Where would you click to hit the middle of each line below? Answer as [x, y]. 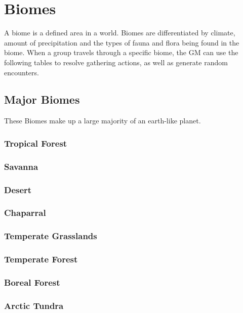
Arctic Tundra [34, 305]
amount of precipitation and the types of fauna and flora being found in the [122, 42]
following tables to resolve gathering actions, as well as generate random [116, 62]
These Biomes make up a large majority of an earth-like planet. [103, 121]
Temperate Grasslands [51, 236]
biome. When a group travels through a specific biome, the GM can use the [121, 52]
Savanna [21, 166]
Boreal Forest [32, 282]
